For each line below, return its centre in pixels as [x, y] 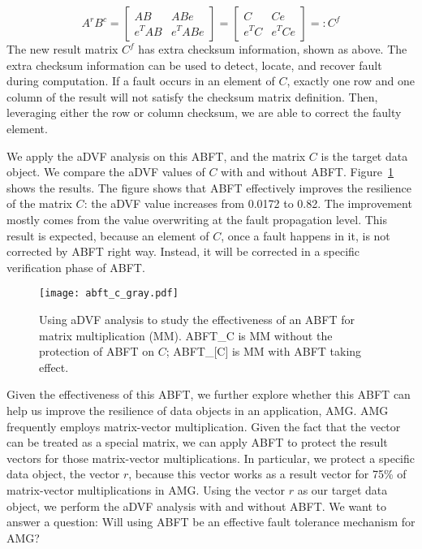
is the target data [364, 156]
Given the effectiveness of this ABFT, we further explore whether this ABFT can [209, 394]
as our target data [342, 489]
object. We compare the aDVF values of [106, 172]
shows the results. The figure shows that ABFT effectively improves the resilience [209, 187]
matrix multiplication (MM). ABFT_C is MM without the [186, 335]
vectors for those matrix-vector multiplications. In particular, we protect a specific [211, 458]
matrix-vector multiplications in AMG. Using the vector [146, 489]
